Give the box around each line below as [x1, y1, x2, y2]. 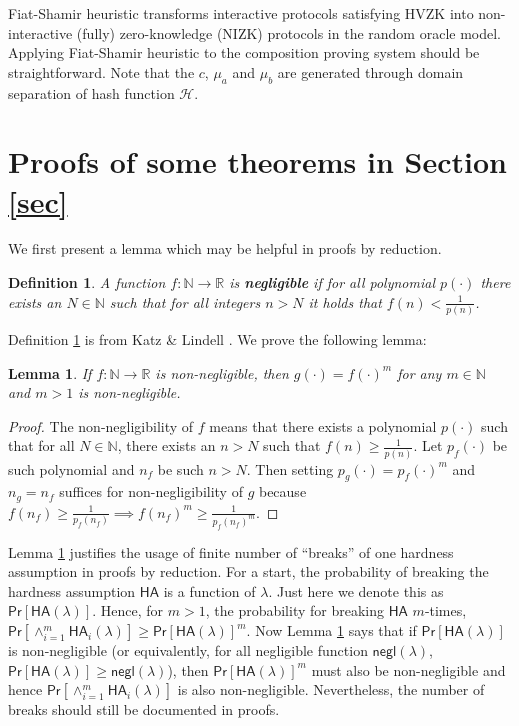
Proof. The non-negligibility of [8, 415, 194, 436]
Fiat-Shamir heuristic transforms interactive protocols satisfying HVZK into [8, 3, 474, 23]
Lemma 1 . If [8, 362, 92, 383]
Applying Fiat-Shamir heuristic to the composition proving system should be [8, 42, 480, 63]
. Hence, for [92, 600, 164, 621]
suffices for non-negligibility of [59, 481, 243, 502]
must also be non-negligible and [311, 659, 506, 680]
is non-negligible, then [155, 362, 289, 383]
